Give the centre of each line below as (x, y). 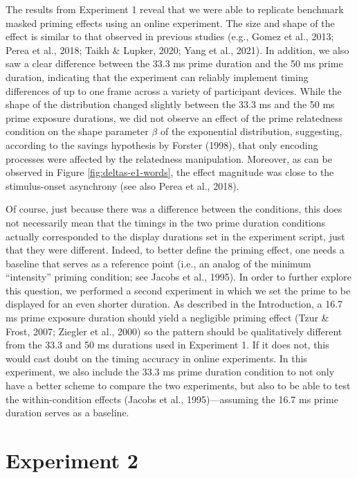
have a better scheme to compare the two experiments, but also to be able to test (178, 386)
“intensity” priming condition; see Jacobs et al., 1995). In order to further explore (179, 277)
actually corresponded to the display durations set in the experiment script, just (175, 236)
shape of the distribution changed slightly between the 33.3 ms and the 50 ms (170, 104)
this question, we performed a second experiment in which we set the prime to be (178, 290)
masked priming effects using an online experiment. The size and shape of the (170, 23)
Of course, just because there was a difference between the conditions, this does (174, 209)
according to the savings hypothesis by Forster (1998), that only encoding (162, 144)
